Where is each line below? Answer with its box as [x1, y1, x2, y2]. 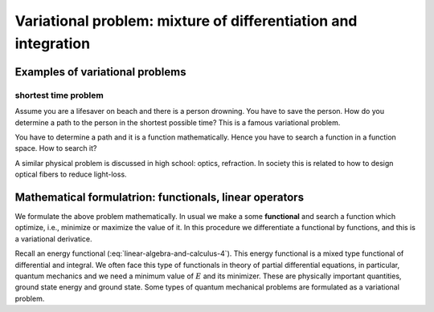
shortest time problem [14, 89, 104, 100]
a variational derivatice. [14, 233, 92, 244]
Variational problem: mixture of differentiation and [14, 12, 358, 30]
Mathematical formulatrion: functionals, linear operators [14, 190, 305, 204]
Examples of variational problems [14, 65, 186, 79]
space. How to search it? [14, 144, 97, 153]
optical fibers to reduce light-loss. [14, 169, 128, 180]
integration [14, 34, 91, 52]
